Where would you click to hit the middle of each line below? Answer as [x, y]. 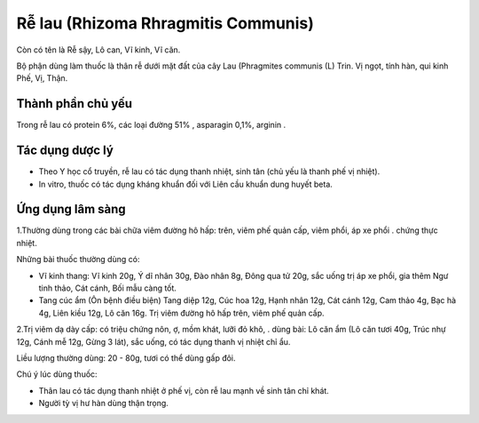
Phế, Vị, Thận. [42, 78]
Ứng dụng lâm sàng [71, 209]
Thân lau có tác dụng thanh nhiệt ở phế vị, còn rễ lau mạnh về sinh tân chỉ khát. [184, 390]
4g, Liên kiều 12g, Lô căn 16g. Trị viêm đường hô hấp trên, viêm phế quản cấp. [181, 313]
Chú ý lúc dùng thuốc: [57, 374]
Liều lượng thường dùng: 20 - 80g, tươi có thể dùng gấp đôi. [126, 358]
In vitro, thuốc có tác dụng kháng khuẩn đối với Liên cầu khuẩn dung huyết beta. [185, 184]
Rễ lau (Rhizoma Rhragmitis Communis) [165, 23]
